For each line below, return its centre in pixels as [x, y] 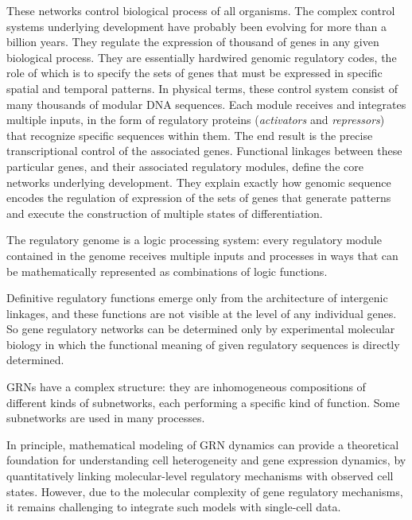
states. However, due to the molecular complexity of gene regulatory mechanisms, [205, 491]
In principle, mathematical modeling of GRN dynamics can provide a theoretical [203, 444]
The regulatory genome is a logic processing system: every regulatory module [194, 240]
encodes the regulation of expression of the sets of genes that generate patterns [199, 198]
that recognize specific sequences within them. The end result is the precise [190, 135]
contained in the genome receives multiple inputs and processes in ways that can [202, 255]
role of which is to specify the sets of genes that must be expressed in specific [194, 73]
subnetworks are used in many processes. [106, 418]
